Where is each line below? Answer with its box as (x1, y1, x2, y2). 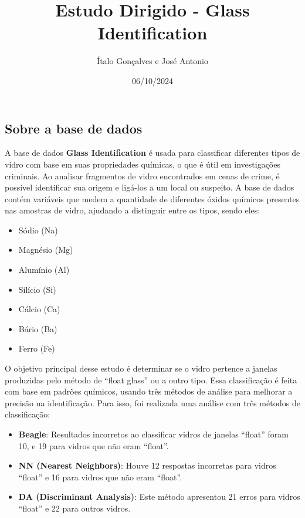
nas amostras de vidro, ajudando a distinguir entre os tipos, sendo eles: (5, 204, 260, 216)
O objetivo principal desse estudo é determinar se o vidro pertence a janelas (5, 362, 277, 375)
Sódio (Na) (18, 223, 58, 236)
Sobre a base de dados (5, 119, 143, 137)
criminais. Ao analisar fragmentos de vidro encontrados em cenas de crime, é (5, 169, 280, 182)
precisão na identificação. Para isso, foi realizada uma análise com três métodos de (5, 396, 300, 409)
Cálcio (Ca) (18, 303, 60, 315)
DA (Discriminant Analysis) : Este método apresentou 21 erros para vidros (18, 490, 300, 503)
